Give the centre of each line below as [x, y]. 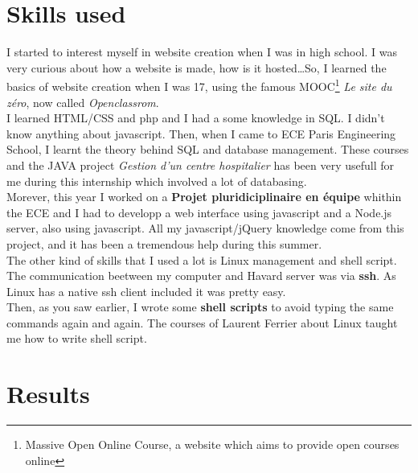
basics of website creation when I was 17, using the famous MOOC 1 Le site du [199, 85]
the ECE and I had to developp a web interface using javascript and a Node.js [199, 212]
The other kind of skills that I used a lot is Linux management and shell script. [202, 259]
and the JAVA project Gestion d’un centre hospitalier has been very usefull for [201, 165]
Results [48, 394]
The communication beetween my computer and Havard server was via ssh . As [201, 276]
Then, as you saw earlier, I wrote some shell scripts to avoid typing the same [200, 307]
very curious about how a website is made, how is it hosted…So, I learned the [197, 67]
